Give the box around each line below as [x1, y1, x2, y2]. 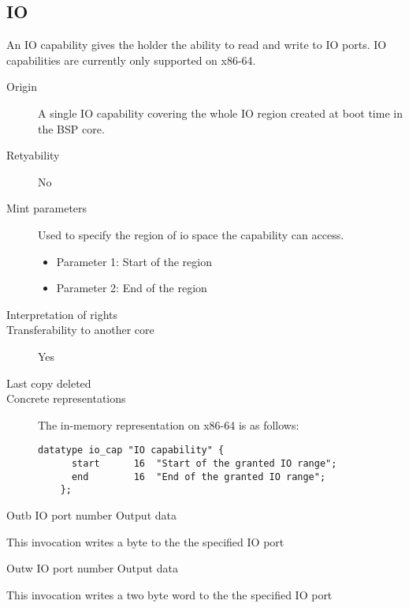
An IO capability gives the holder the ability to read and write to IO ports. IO [6, 36, 387, 53]
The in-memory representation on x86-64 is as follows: [38, 416, 299, 433]
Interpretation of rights [6, 306, 117, 322]
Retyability [6, 147, 60, 163]
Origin [6, 78, 37, 95]
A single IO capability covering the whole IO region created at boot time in [38, 104, 403, 121]
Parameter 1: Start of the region [56, 253, 212, 269]
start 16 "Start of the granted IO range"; [71, 457, 337, 469]
